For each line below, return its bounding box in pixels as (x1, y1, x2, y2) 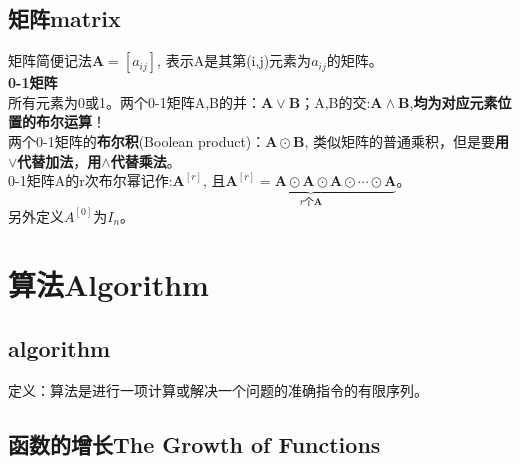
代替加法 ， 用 (17, 150, 102, 171)
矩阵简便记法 (8, 50, 92, 71)
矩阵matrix (8, 3, 121, 34)
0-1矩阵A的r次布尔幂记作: (8, 170, 173, 191)
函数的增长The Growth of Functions (8, 428, 381, 459)
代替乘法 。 (110, 150, 181, 171)
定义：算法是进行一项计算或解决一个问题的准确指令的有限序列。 (8, 379, 428, 400)
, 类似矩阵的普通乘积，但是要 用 (304, 130, 510, 151)
